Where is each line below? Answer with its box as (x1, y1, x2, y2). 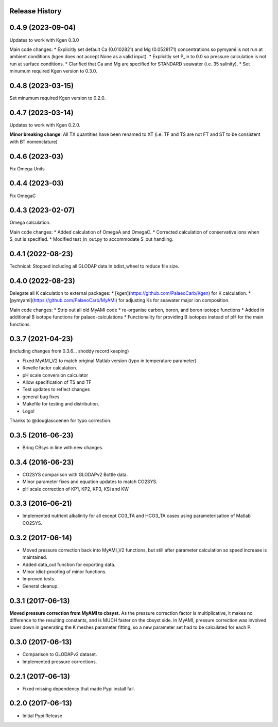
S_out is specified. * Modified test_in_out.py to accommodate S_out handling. (9, 236, 173, 242)
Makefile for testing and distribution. (22, 401, 100, 407)
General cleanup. (22, 583, 59, 589)
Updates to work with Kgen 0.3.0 (9, 37, 79, 43)
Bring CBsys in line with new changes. (22, 444, 104, 450)
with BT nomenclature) (9, 138, 58, 145)
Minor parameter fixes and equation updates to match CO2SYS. (22, 478, 158, 485)
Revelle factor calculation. (22, 365, 77, 371)
